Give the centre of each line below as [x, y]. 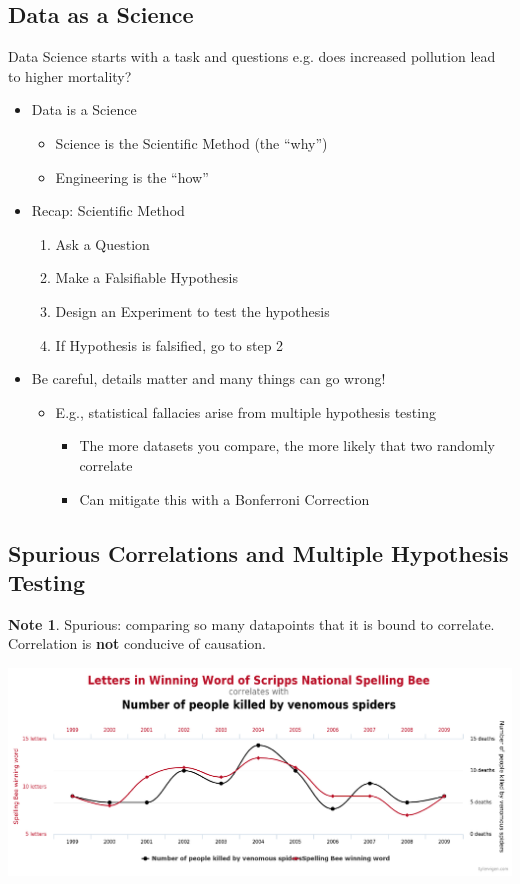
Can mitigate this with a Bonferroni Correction [224, 498]
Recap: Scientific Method [108, 210]
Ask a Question [102, 243]
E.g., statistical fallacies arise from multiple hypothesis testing [245, 411]
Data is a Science [84, 109]
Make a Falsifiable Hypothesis [147, 277]
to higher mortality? [70, 75]
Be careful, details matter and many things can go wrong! [208, 378]
